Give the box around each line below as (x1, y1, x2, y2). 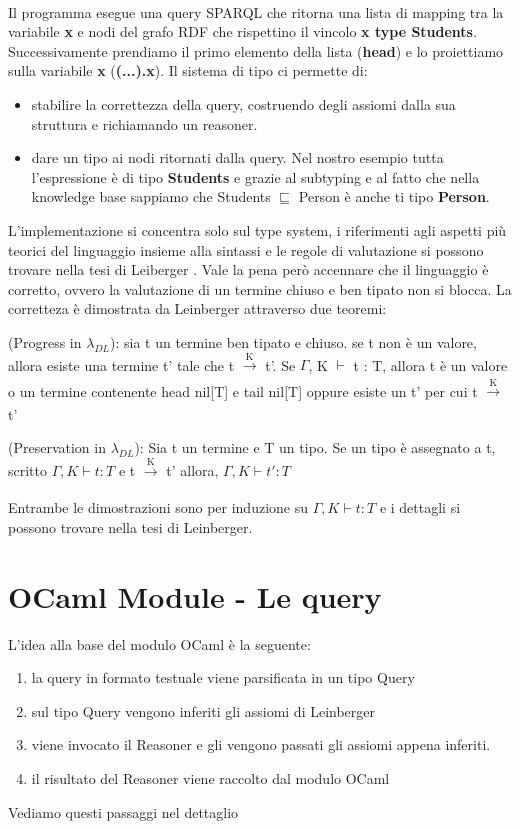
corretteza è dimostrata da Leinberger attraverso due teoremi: (8, 298, 387, 319)
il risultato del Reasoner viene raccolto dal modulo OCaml (31, 767, 390, 788)
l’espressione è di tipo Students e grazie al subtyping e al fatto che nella (31, 166, 480, 187)
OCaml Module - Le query (8, 575, 382, 616)
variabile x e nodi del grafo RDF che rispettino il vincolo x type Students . (8, 21, 477, 42)
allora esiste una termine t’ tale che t (8, 354, 235, 375)
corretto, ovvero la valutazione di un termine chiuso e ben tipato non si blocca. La (8, 278, 512, 299)
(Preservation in (8, 437, 106, 458)
